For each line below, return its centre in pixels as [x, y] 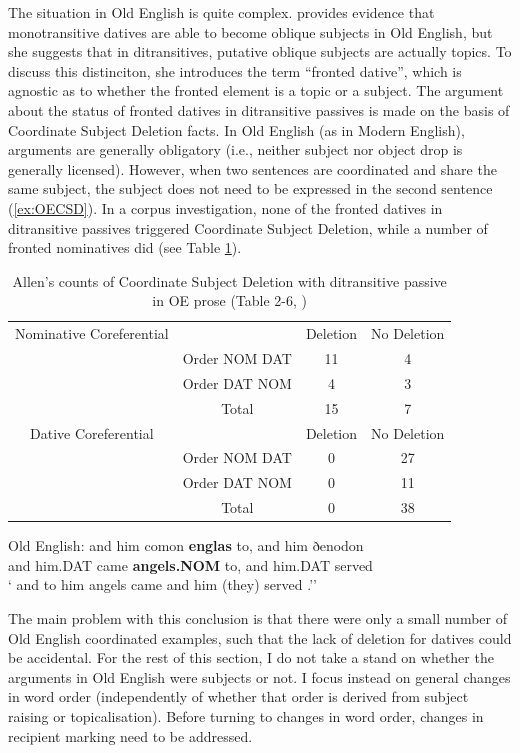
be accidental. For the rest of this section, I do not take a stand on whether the [251, 657]
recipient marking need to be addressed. [130, 735]
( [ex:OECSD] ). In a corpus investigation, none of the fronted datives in [225, 207]
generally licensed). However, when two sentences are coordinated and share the [252, 168]
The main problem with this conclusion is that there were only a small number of [257, 617]
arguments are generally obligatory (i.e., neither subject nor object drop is [235, 149]
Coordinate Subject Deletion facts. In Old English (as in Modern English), [236, 129]
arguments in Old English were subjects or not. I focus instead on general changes [259, 676]
